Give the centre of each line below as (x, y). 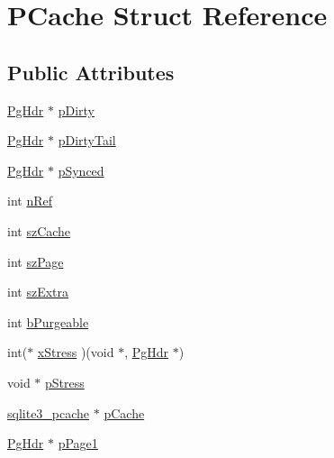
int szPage (36, 261)
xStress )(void (76, 352)
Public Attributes (91, 72)
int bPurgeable (48, 321)
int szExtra (38, 292)
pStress (65, 382)
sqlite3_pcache (49, 412)
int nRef (30, 201)
